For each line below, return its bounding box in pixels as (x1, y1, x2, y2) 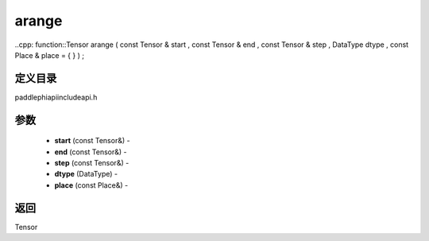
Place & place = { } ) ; (14, 50, 85, 60)
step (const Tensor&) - (54, 158, 129, 168)
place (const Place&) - (54, 180, 129, 190)
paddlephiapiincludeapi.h (14, 92, 98, 102)
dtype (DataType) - (54, 169, 118, 179)
